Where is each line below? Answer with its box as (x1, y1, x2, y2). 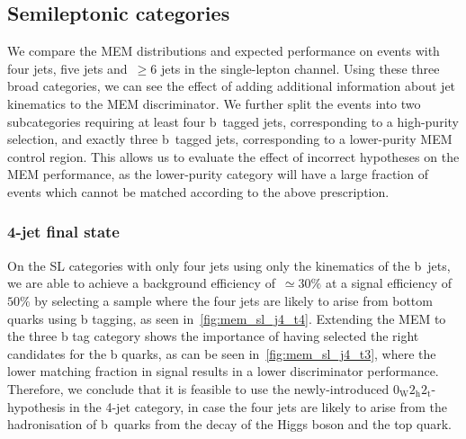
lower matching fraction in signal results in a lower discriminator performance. (7, 362, 439, 381)
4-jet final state (7, 220, 120, 243)
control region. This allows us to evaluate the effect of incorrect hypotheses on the (7, 147, 460, 166)
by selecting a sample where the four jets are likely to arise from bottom (34, 291, 433, 309)
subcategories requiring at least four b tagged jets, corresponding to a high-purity (7, 112, 459, 130)
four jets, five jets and (7, 58, 128, 77)
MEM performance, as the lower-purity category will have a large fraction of (7, 165, 428, 184)
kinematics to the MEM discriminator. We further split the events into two (7, 94, 421, 112)
